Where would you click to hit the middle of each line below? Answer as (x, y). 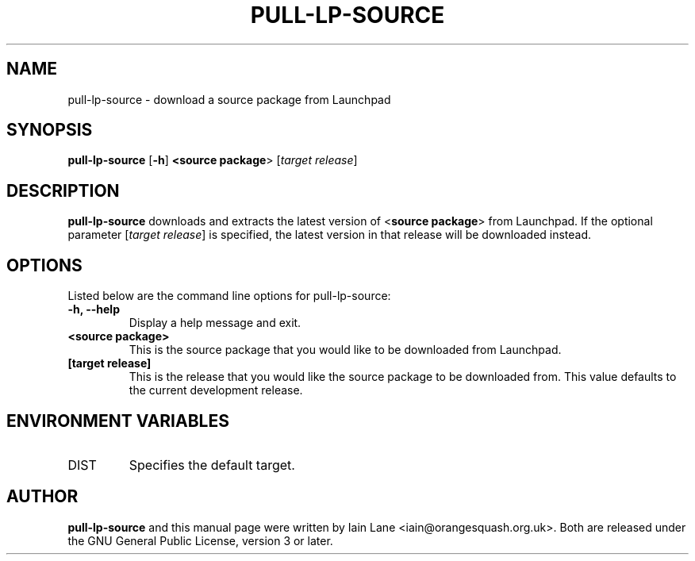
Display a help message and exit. (215, 323)
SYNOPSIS (50, 130)
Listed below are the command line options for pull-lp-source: (229, 296)
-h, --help (94, 309)
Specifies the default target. (212, 465)
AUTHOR (42, 497)
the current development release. (216, 390)
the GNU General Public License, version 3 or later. (200, 540)
